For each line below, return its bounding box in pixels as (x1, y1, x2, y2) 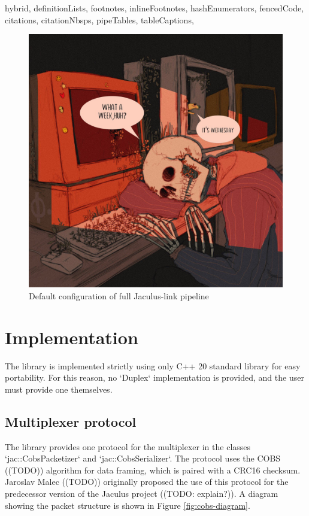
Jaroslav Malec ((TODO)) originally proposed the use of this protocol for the (5, 475, 289, 488)
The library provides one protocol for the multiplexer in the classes (5, 440, 251, 453)
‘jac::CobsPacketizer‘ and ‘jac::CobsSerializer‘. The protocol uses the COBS (5, 452, 281, 465)
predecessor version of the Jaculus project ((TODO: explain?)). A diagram (5, 487, 278, 500)
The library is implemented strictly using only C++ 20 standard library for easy (5, 359, 301, 372)
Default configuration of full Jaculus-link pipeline (29, 289, 209, 302)
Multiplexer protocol (5, 412, 137, 430)
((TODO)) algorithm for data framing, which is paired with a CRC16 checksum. (5, 463, 301, 476)
